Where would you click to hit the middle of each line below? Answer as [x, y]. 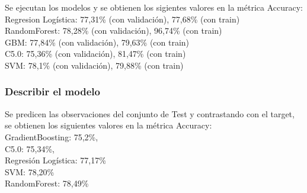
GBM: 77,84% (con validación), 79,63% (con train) [97, 42]
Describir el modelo [52, 91]
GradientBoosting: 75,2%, [52, 136]
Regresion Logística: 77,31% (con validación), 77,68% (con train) [122, 19]
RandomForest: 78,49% [47, 183]
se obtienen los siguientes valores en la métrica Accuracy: [108, 125]
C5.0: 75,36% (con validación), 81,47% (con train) [95, 54]
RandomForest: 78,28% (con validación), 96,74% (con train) [113, 30]
